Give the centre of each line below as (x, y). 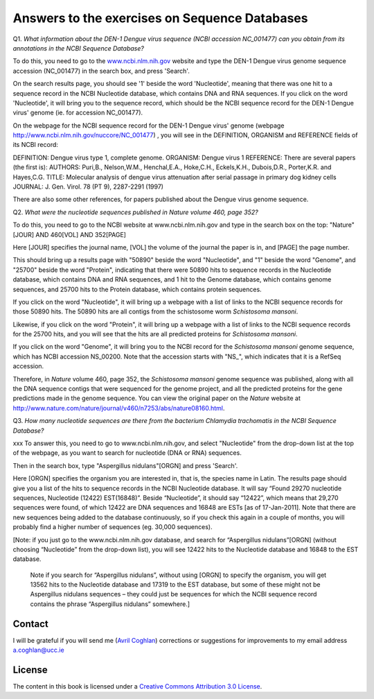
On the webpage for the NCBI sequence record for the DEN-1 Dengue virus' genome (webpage (149, 126)
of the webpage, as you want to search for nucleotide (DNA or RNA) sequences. (127, 453)
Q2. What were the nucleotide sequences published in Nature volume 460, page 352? (136, 212)
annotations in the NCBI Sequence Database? (79, 48)
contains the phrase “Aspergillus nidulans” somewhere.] (110, 604)
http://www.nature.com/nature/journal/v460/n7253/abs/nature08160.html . (119, 408)
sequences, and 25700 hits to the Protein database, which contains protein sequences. (137, 289)
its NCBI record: (36, 145)
